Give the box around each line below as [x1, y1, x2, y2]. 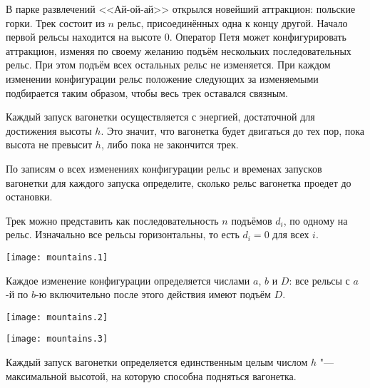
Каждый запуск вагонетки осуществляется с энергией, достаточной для [6, 109, 315, 124]
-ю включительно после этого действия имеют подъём [36, 287, 271, 302]
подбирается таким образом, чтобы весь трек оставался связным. [6, 85, 288, 100]
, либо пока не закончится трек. [101, 137, 239, 152]
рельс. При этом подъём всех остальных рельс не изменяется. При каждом [6, 57, 331, 72]
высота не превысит [6, 137, 93, 152]
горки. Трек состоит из [6, 15, 105, 30]
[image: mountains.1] [6, 252, 108, 262]
